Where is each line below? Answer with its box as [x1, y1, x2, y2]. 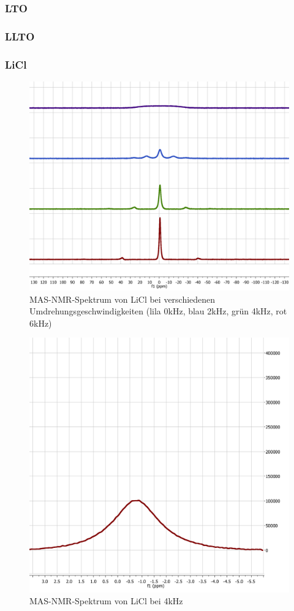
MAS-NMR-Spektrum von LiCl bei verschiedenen [29, 292, 216, 305]
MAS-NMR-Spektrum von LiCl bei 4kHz [29, 594, 183, 607]
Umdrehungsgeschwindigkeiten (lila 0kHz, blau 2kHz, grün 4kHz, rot [29, 305, 287, 317]
